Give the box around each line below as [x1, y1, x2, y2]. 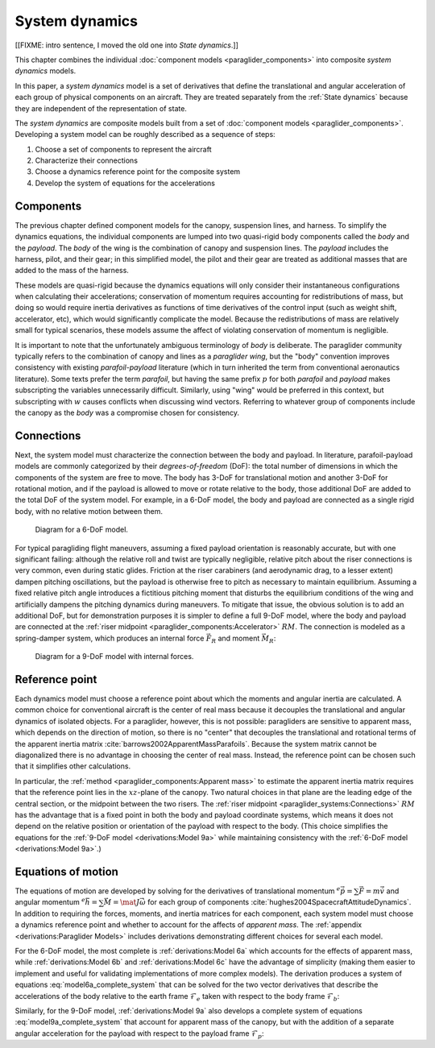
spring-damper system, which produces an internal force [14, 633, 205, 643]
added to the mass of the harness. [14, 266, 129, 275]
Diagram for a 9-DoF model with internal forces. [35, 652, 194, 661]
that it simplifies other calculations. [14, 761, 131, 771]
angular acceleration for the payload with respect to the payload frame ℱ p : [14, 1028, 264, 1040]
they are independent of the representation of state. [14, 103, 187, 113]
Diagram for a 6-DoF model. [35, 524, 129, 535]
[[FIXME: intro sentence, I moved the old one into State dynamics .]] [14, 40, 239, 50]
